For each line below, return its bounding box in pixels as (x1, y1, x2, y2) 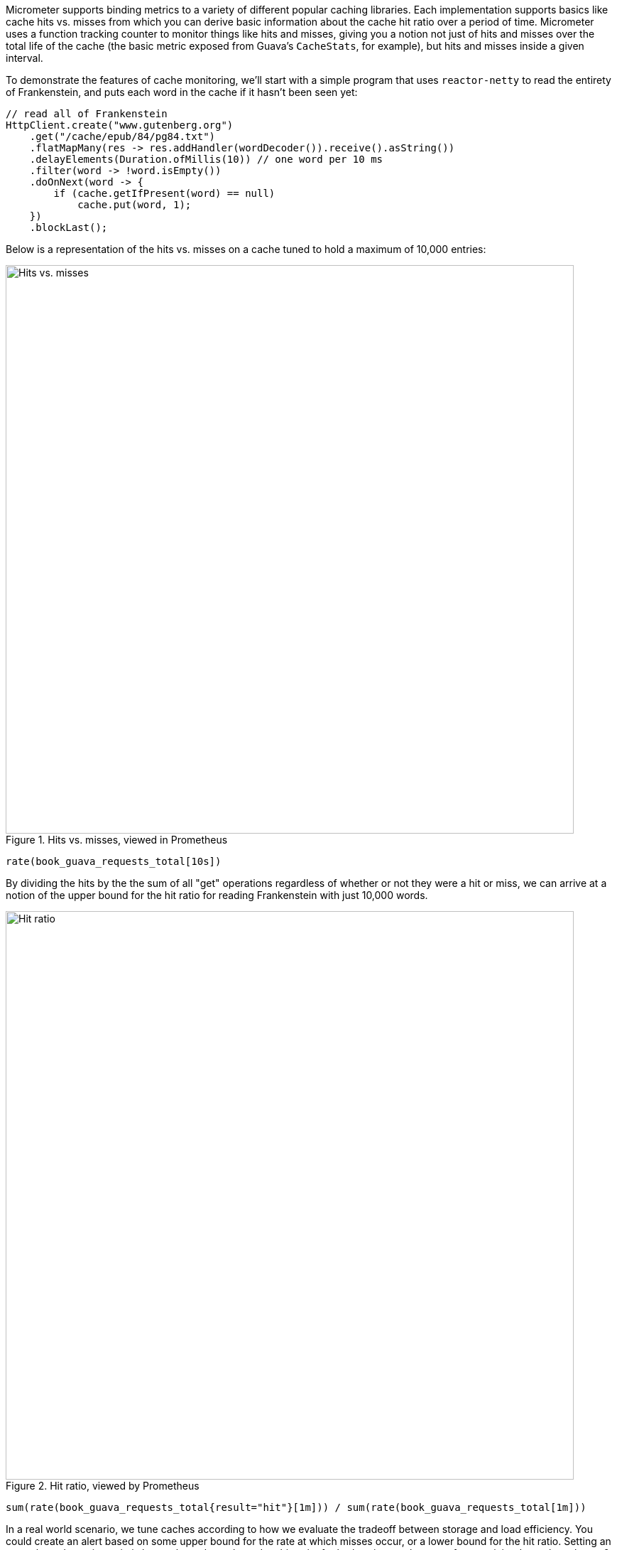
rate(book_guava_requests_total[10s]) (6, 856, 222, 867)
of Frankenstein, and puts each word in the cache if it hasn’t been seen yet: (6, 86, 358, 98)
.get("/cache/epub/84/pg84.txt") (29, 131, 216, 142)
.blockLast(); (29, 222, 108, 233)
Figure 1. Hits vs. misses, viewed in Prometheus (6, 834, 228, 846)
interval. (6, 52, 43, 64)
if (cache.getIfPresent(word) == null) (53, 188, 275, 199)
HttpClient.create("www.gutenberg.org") (6, 119, 234, 131)
